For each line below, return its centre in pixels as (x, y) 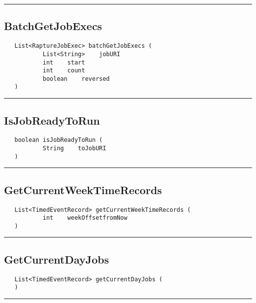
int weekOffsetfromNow (85, 218)
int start (64, 62)
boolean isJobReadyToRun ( (59, 140)
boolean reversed (76, 79)
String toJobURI (74, 148)
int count (64, 71)
